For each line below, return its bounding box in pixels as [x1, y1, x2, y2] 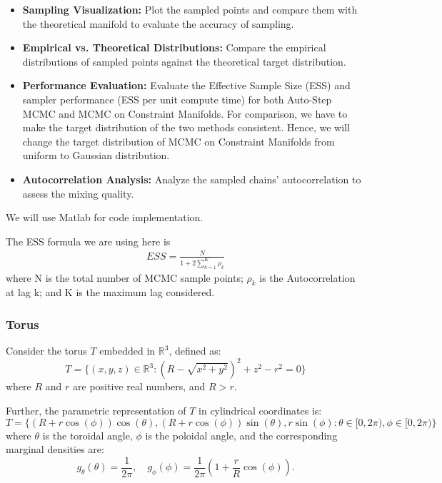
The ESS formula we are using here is [6, 233, 171, 248]
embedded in [99, 343, 156, 358]
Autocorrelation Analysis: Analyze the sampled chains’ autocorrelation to [22, 171, 361, 186]
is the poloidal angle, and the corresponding [145, 427, 338, 442]
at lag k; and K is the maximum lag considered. [6, 285, 215, 300]
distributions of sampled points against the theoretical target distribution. [22, 54, 346, 68]
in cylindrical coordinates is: [199, 402, 322, 417]
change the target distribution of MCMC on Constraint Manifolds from [22, 133, 335, 148]
